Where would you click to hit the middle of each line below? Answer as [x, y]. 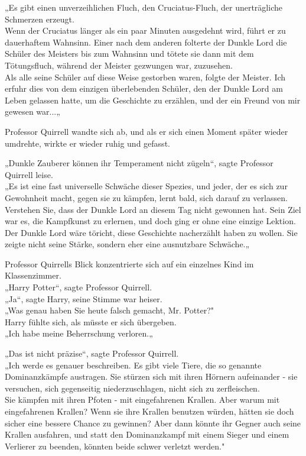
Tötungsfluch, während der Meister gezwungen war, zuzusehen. [119, 65]
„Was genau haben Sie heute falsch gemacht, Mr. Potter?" [110, 310]
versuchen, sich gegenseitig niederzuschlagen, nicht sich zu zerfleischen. [132, 388]
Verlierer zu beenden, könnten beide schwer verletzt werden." [115, 446]
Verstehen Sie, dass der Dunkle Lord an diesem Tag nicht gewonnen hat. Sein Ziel [153, 209]
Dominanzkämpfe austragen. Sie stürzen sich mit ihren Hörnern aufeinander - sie [151, 376]
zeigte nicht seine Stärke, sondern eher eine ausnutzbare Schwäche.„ [127, 244]
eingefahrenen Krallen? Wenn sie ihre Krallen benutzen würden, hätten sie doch [149, 411]
